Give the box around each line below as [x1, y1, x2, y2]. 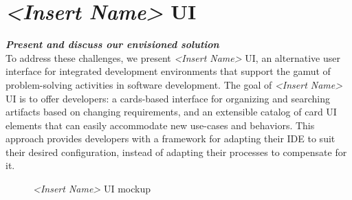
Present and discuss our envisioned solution [5, 37, 219, 52]
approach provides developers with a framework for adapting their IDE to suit [5, 131, 335, 146]
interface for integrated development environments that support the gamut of [5, 64, 331, 78]
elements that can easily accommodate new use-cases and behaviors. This [5, 118, 315, 132]
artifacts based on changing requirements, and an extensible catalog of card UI [5, 104, 337, 119]
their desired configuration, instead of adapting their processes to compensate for [5, 144, 347, 159]
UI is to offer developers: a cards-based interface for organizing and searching [5, 91, 330, 105]
